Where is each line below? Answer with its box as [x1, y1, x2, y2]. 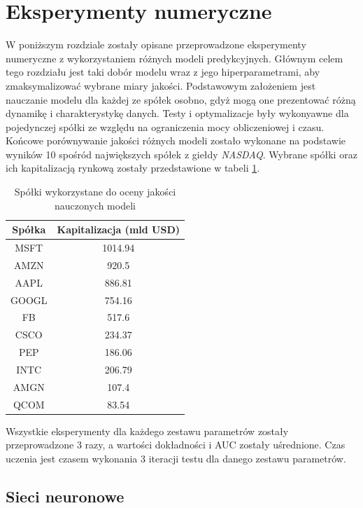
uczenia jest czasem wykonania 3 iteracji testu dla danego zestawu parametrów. [6, 451, 346, 465]
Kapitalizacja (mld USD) [57, 222, 180, 237]
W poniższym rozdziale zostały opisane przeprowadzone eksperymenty [6, 37, 306, 52]
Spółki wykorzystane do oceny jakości [14, 184, 176, 199]
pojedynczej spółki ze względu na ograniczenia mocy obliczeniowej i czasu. [6, 119, 325, 134]
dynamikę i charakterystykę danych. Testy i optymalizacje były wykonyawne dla [6, 106, 349, 121]
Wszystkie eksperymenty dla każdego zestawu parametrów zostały [6, 423, 289, 438]
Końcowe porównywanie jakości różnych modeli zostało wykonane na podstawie [6, 133, 346, 148]
